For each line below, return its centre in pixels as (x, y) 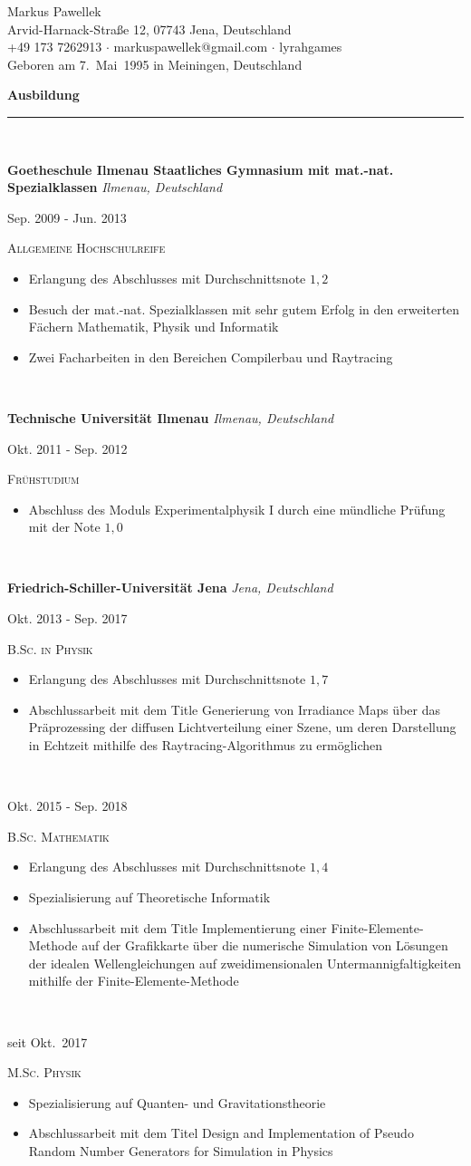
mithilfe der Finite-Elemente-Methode (134, 981)
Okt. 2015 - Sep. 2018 (67, 806)
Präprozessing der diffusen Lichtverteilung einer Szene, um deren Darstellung (242, 727)
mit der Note (64, 527)
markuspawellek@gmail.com (191, 47)
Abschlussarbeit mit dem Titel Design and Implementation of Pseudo (221, 1133)
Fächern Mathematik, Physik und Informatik (154, 327)
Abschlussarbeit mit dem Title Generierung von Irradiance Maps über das (234, 709)
